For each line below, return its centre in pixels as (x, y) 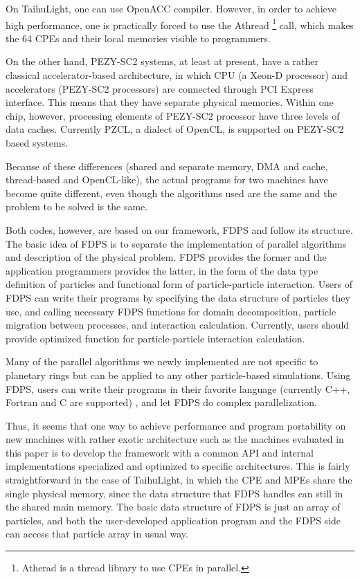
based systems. (37, 143)
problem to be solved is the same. (77, 206)
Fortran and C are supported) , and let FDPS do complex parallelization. (161, 402)
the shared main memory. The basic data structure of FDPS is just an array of (173, 507)
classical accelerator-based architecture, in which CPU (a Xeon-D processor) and (177, 75)
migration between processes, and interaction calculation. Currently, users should (178, 325)
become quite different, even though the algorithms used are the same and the (171, 193)
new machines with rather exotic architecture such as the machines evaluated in (175, 439)
